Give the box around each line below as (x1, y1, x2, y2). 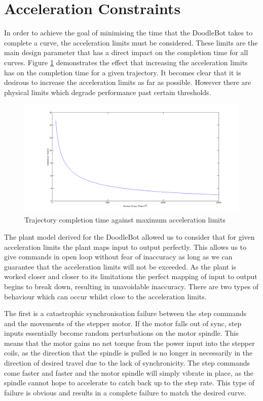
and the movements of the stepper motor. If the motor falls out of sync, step (4, 318, 242, 328)
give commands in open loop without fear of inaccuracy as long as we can (4, 251, 233, 262)
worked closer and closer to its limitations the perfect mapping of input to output (4, 271, 257, 282)
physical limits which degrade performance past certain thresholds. (4, 86, 211, 97)
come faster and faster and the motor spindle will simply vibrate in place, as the (4, 367, 254, 378)
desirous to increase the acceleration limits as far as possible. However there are (4, 77, 251, 87)
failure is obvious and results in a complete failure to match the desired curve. (4, 387, 246, 397)
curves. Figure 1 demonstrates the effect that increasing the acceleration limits (4, 57, 248, 67)
